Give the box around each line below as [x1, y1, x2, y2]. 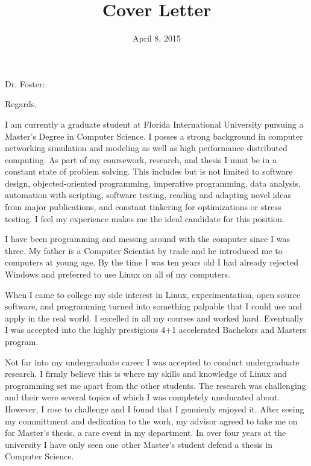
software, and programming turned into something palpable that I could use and [5, 300, 303, 312]
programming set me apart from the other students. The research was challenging [5, 379, 306, 391]
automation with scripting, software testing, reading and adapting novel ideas [5, 188, 291, 201]
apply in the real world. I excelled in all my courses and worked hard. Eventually [5, 311, 304, 324]
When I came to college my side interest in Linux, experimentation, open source [5, 288, 301, 300]
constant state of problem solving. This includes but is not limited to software [5, 165, 293, 178]
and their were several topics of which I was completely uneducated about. [5, 391, 280, 403]
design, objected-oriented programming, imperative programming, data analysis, [5, 176, 301, 189]
